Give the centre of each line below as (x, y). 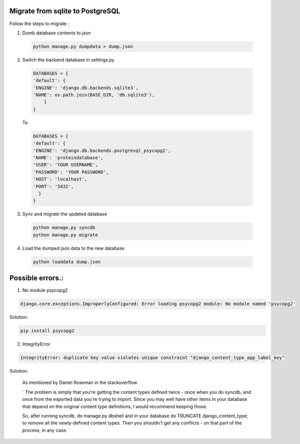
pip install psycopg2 (47, 331)
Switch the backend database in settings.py (68, 59)
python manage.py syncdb (64, 228)
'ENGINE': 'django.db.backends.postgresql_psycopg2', (102, 150)
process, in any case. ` (46, 430)
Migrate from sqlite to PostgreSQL (65, 11)
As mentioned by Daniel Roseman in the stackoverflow (80, 382)
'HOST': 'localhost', (60, 179)
